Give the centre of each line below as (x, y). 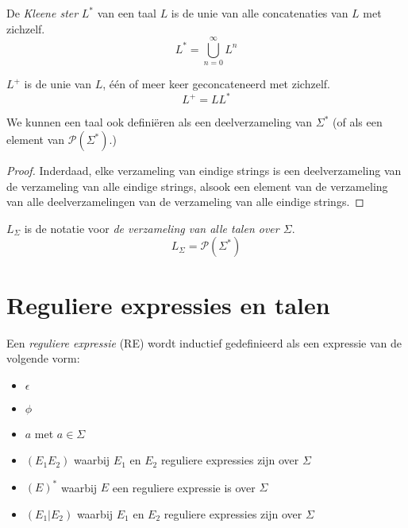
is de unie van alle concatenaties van (260, 13)
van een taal (127, 13)
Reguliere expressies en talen (168, 304)
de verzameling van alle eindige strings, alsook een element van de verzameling (197, 186)
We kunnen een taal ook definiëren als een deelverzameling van (160, 122)
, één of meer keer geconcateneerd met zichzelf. (216, 84)
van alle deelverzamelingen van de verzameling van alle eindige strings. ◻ (185, 202)
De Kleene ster (42, 13)
